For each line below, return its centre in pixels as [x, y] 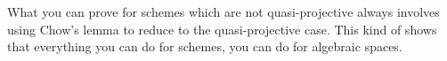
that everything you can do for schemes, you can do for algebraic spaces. [205, 46]
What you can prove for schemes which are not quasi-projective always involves [223, 11]
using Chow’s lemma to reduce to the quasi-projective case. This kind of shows [222, 29]
